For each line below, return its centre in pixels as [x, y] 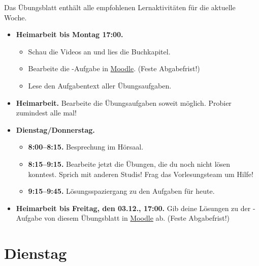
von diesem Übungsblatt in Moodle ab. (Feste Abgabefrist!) [137, 218]
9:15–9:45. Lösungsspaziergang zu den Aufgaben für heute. [121, 191]
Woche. [15, 17]
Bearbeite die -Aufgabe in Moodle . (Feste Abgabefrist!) [114, 68]
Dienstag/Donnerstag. [55, 129]
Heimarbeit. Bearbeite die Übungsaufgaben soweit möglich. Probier [124, 102]
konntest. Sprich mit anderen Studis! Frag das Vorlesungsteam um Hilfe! [141, 174]
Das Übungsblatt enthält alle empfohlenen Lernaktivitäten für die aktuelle [120, 7]
